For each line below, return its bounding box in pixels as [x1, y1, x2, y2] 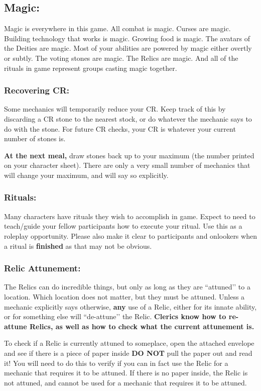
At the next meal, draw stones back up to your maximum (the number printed [4, 150, 254, 160]
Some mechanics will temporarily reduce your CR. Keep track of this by [4, 104, 226, 114]
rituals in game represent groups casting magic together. [4, 62, 177, 73]
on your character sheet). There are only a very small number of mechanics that [4, 160, 250, 170]
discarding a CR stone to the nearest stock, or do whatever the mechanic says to [4, 113, 252, 124]
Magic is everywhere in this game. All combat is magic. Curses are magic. [4, 23, 231, 34]
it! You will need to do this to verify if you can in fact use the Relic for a [4, 357, 228, 368]
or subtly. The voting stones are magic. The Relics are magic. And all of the [4, 52, 238, 63]
